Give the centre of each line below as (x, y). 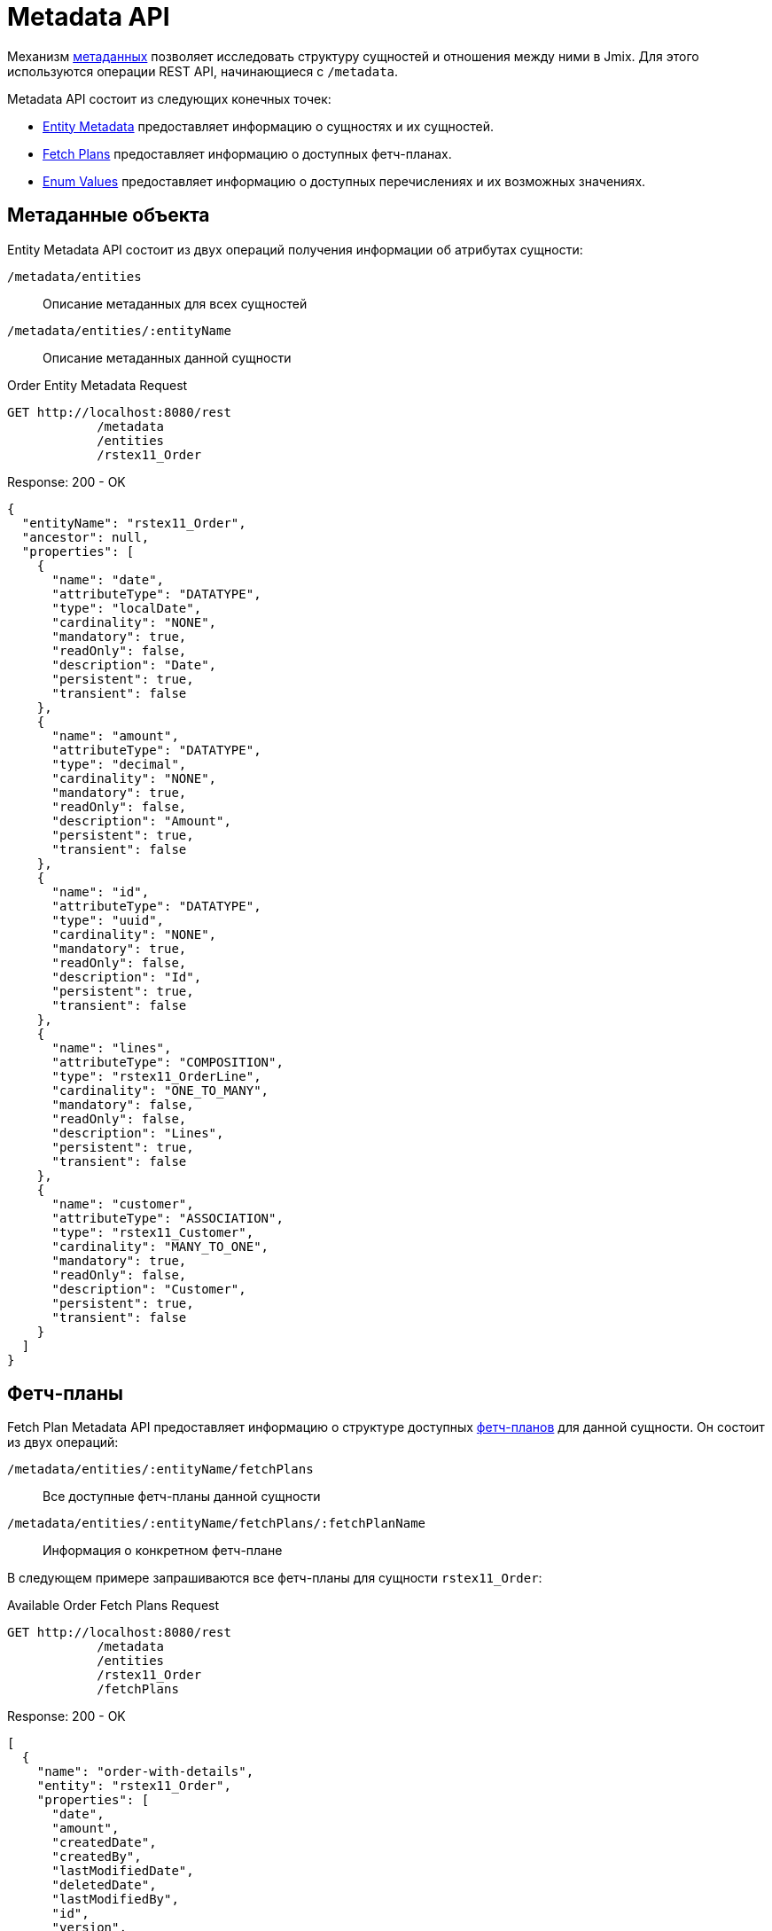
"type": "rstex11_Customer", (153, 1232)
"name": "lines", (112, 1048)
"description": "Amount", (141, 821)
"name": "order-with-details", (145, 1772)
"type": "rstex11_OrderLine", (156, 1076)
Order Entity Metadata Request (97, 385)
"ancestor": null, (86, 537)
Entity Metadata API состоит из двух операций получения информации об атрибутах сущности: (295, 249)
